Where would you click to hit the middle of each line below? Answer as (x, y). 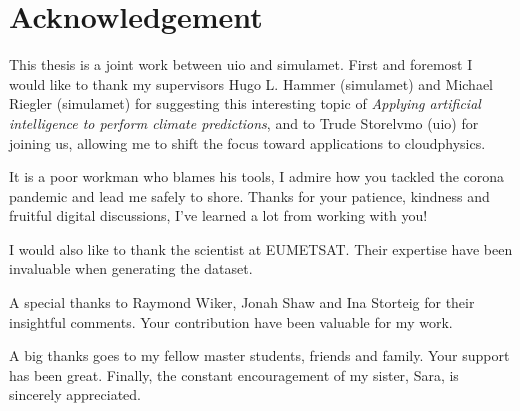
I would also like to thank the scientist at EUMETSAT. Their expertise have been (261, 248)
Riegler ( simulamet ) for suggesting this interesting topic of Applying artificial (245, 103)
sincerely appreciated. (75, 394)
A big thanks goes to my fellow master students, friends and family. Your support (259, 355)
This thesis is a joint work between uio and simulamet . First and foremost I (241, 64)
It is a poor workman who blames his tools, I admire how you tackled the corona (257, 176)
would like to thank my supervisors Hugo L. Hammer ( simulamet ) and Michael (251, 83)
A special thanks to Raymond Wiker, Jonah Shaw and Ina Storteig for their (242, 302)
